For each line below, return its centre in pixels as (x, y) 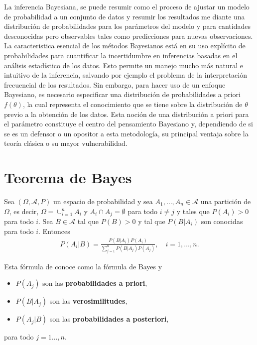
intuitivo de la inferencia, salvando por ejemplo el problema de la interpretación (126, 75)
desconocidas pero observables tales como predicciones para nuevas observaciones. (128, 36)
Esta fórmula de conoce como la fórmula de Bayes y (83, 266)
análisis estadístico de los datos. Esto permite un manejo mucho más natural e (124, 65)
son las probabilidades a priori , (95, 283)
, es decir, (24, 211)
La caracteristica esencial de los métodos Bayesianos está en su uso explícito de (125, 46)
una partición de (226, 201)
